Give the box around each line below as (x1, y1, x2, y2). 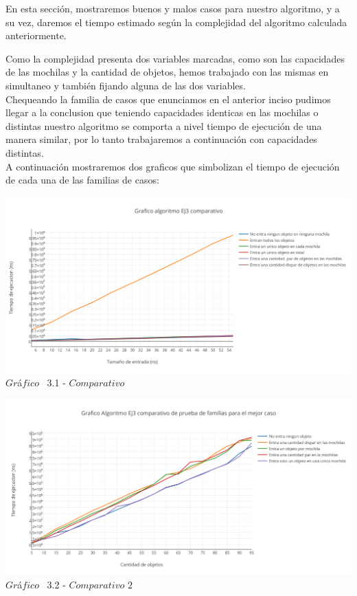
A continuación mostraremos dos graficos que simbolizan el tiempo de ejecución (5, 159, 340, 173)
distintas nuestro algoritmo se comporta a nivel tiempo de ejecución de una (5, 118, 322, 133)
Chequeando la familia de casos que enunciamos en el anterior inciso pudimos (5, 91, 331, 106)
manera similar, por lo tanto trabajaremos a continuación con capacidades (5, 132, 317, 146)
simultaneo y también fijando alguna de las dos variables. (5, 78, 246, 92)
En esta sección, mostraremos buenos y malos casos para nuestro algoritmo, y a (5, 1, 340, 15)
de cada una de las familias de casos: (5, 173, 159, 187)
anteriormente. (5, 28, 67, 43)
